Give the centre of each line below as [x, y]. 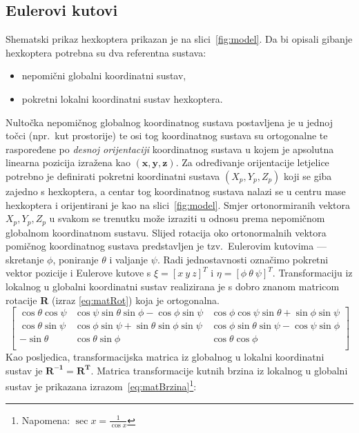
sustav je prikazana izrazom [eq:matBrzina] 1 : [101, 385]
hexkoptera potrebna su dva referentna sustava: [106, 52]
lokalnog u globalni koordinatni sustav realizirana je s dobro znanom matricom [173, 286]
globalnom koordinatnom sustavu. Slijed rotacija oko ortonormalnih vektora [166, 232]
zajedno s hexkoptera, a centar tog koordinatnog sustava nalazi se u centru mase [176, 191]
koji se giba [308, 175]
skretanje [25, 259]
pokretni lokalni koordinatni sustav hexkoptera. [122, 98]
